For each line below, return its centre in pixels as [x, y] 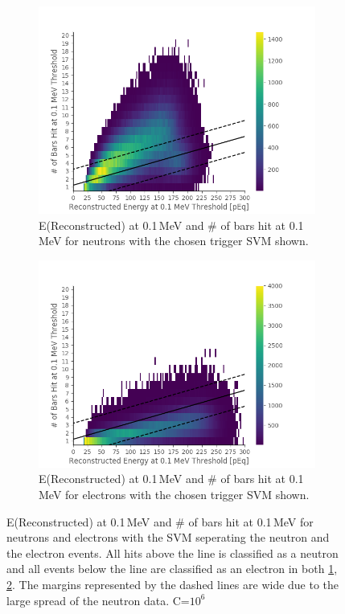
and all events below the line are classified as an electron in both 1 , [172, 569]
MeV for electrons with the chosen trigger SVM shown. [174, 494]
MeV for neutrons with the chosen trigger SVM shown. [174, 241]
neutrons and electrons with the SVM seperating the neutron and [168, 537]
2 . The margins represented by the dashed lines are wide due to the [173, 584]
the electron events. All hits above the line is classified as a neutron [172, 553]
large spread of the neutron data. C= [98, 600]
